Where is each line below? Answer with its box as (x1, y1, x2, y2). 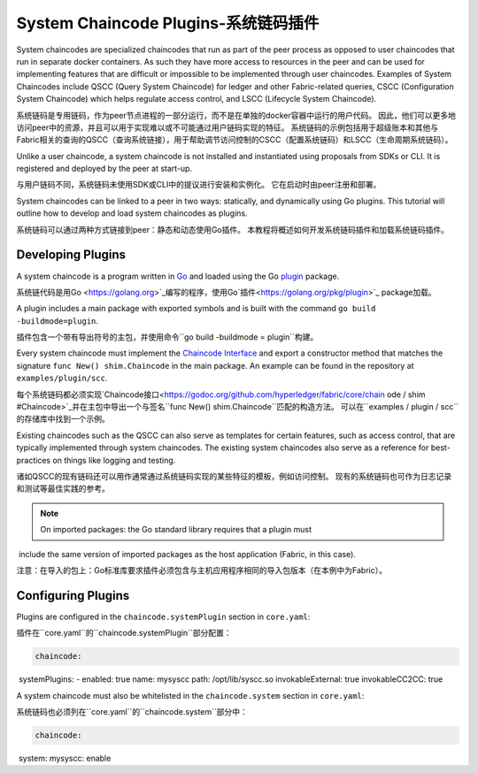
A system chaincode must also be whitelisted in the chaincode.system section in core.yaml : (16, 690, 365, 700)
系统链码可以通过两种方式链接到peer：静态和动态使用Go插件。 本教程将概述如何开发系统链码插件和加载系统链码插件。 (16, 224, 449, 234)
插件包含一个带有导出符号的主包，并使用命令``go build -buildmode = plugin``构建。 (16, 332, 319, 342)
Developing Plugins (16, 248, 126, 263)
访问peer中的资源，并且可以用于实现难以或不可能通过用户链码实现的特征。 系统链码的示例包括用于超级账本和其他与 (16, 122, 439, 133)
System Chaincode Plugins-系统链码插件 (16, 13, 320, 33)
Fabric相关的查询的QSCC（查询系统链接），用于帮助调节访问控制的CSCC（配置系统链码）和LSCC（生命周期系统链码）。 (16, 134, 453, 145)
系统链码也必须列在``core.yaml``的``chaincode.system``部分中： (16, 707, 248, 716)
